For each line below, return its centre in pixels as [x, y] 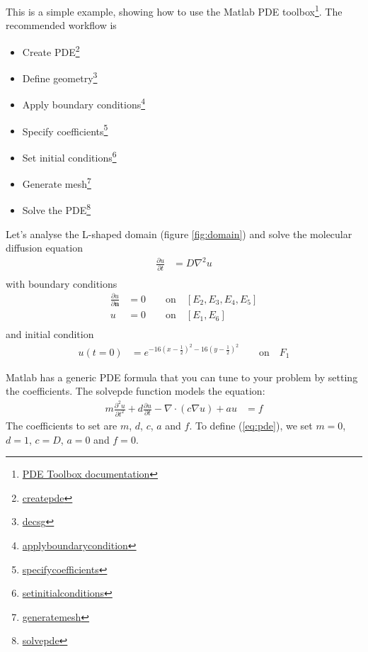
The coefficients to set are [62, 426]
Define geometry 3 [60, 77]
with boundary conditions [62, 283]
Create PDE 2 [51, 50]
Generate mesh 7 [57, 182]
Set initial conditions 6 [69, 156]
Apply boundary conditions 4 [84, 103]
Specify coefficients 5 [65, 130]
